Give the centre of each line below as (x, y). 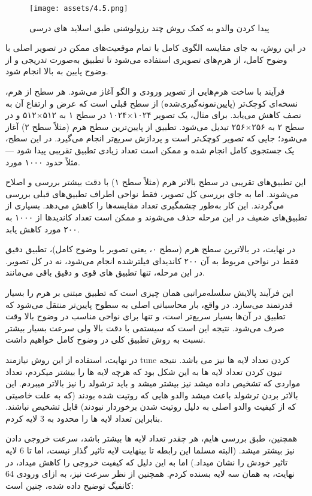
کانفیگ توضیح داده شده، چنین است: (69, 485)
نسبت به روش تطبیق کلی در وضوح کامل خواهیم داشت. (105, 339)
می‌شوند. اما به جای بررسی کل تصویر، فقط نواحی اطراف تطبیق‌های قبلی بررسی (152, 193)
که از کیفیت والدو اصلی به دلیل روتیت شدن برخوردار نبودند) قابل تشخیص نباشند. (151, 406)
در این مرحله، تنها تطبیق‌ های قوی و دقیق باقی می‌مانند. (105, 272)
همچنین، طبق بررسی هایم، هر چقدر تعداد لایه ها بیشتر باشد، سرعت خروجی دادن (152, 438)
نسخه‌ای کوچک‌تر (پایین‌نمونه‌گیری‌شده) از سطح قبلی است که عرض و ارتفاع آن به (152, 103)
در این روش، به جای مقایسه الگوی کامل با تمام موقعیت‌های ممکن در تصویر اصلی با (156, 48)
